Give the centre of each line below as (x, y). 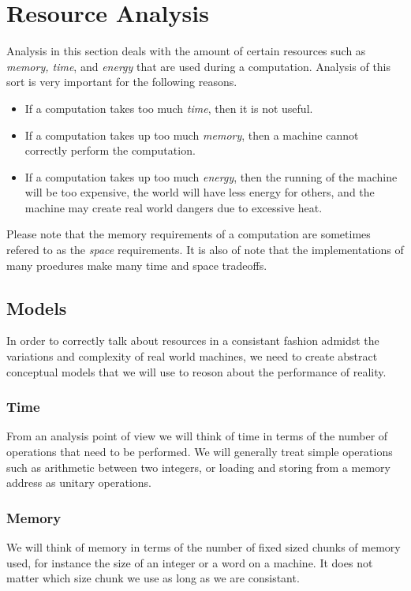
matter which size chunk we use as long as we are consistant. (153, 578)
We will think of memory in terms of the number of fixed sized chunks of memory (204, 547)
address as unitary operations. (79, 483)
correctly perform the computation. (110, 150)
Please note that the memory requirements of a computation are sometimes (189, 234)
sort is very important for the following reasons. (122, 82)
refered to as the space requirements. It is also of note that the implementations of (205, 250)
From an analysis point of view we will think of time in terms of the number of (197, 436)
